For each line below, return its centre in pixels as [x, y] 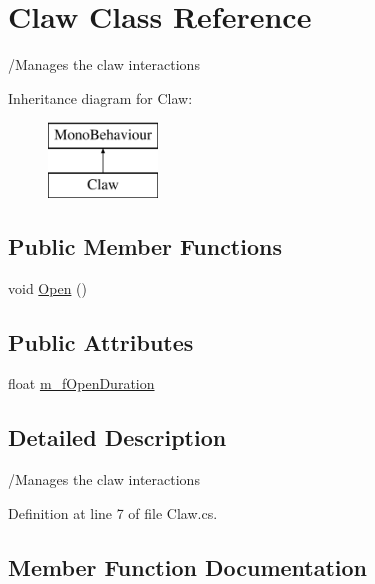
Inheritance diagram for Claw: [100, 97]
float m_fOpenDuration [81, 383]
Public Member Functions [145, 245]
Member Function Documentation [188, 566]
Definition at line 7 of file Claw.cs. [113, 512]
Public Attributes [101, 341]
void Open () [47, 287]
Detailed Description [117, 437]
